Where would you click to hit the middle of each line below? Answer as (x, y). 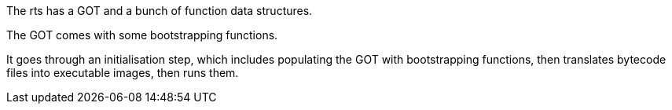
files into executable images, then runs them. (123, 73)
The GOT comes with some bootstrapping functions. (142, 35)
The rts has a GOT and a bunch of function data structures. (160, 11)
